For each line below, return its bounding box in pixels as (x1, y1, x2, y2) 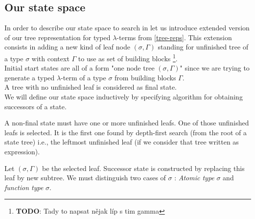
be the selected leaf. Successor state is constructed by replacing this (42, 163, 245, 173)
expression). (4, 146, 40, 156)
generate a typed (4, 72, 55, 82)
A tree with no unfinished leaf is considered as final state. (4, 82, 177, 92)
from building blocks (115, 72, 176, 82)
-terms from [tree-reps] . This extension (116, 32, 232, 42)
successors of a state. (4, 101, 67, 111)
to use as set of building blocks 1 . (78, 51, 178, 63)
